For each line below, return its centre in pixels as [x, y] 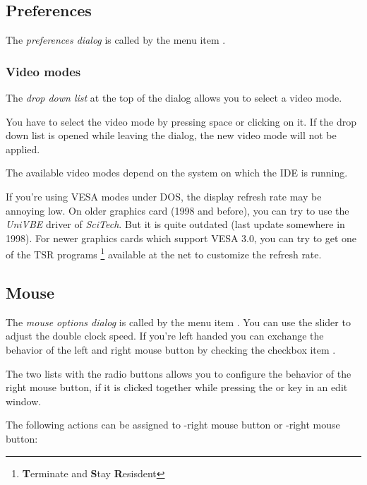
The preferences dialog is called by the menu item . [116, 40]
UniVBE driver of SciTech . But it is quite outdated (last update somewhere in [175, 224]
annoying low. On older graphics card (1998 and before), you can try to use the [178, 210]
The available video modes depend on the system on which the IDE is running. [177, 173]
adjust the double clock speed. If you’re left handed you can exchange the [165, 336]
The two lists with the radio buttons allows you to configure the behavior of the [179, 373]
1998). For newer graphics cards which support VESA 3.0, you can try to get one [181, 238]
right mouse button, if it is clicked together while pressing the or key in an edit [177, 387]
